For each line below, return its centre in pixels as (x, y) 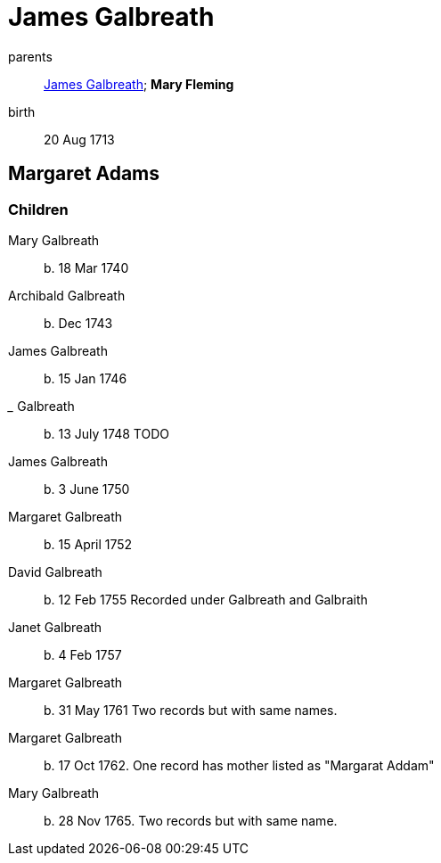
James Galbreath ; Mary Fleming (139, 84)
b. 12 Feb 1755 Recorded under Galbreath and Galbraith (206, 599)
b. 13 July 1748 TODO (106, 433)
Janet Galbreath (55, 627)
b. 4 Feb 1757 (83, 654)
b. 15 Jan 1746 (86, 378)
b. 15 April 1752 (88, 544)
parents (30, 56)
